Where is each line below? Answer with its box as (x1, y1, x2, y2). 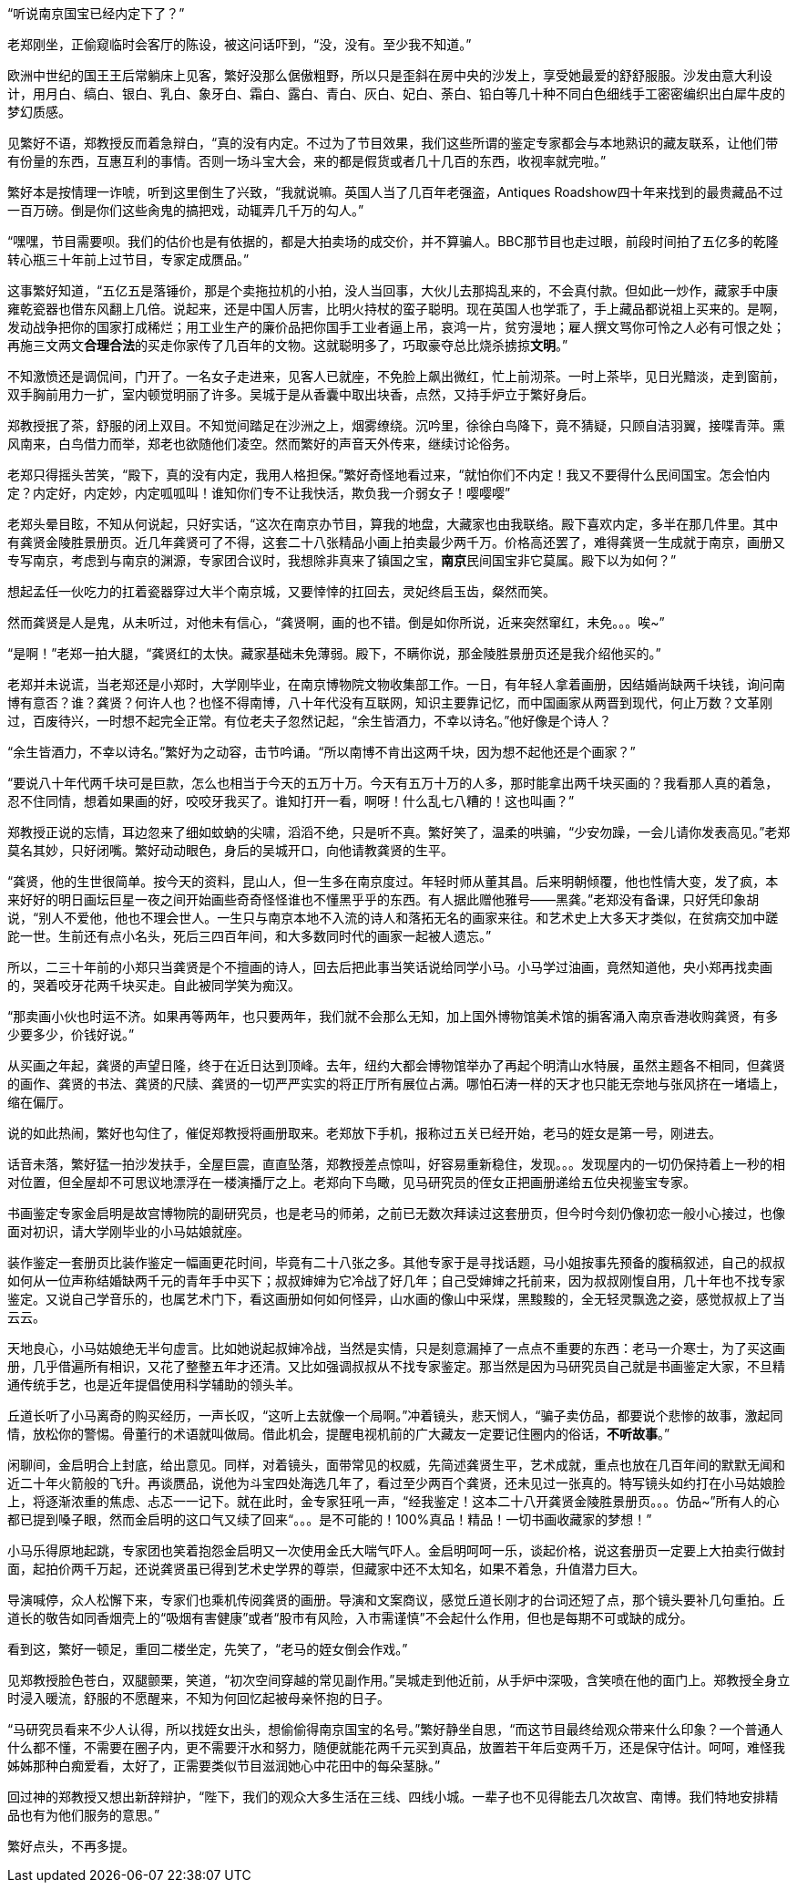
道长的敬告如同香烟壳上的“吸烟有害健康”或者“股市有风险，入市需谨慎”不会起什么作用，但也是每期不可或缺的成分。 (7, 1610, 693, 1626)
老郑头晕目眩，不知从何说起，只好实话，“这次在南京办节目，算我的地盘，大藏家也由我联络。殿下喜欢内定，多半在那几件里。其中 (7, 516, 779, 532)
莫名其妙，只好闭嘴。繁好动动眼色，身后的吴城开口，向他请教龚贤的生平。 (7, 842, 454, 858)
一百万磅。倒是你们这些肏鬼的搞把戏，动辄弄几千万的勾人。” (7, 202, 364, 218)
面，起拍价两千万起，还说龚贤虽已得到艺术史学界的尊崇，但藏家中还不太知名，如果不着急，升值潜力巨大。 (7, 1561, 645, 1576)
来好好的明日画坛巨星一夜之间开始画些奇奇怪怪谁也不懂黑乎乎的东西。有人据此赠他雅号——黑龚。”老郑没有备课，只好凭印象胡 (7, 892, 760, 907)
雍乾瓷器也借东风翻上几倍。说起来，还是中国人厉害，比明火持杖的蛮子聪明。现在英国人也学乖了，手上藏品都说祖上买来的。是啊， (7, 301, 785, 316)
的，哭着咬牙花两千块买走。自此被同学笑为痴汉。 (7, 977, 301, 993)
